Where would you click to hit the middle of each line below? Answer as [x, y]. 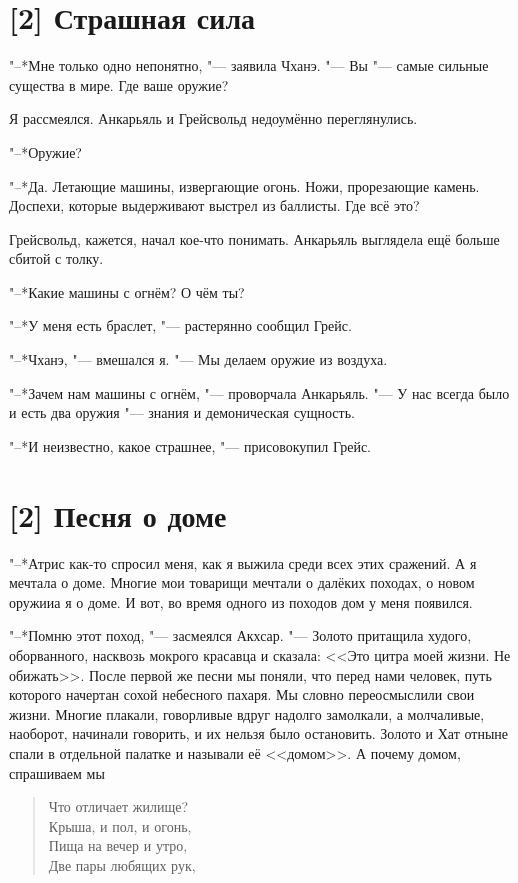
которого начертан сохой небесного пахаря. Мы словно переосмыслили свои [242, 694]
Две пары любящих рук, [122, 864]
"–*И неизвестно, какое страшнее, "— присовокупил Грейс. [190, 445]
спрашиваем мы [57, 772]
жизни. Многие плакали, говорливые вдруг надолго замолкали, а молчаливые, [247, 713]
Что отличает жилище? [118, 806]
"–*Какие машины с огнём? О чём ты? [127, 291]
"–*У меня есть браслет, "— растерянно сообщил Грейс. [180, 325]
